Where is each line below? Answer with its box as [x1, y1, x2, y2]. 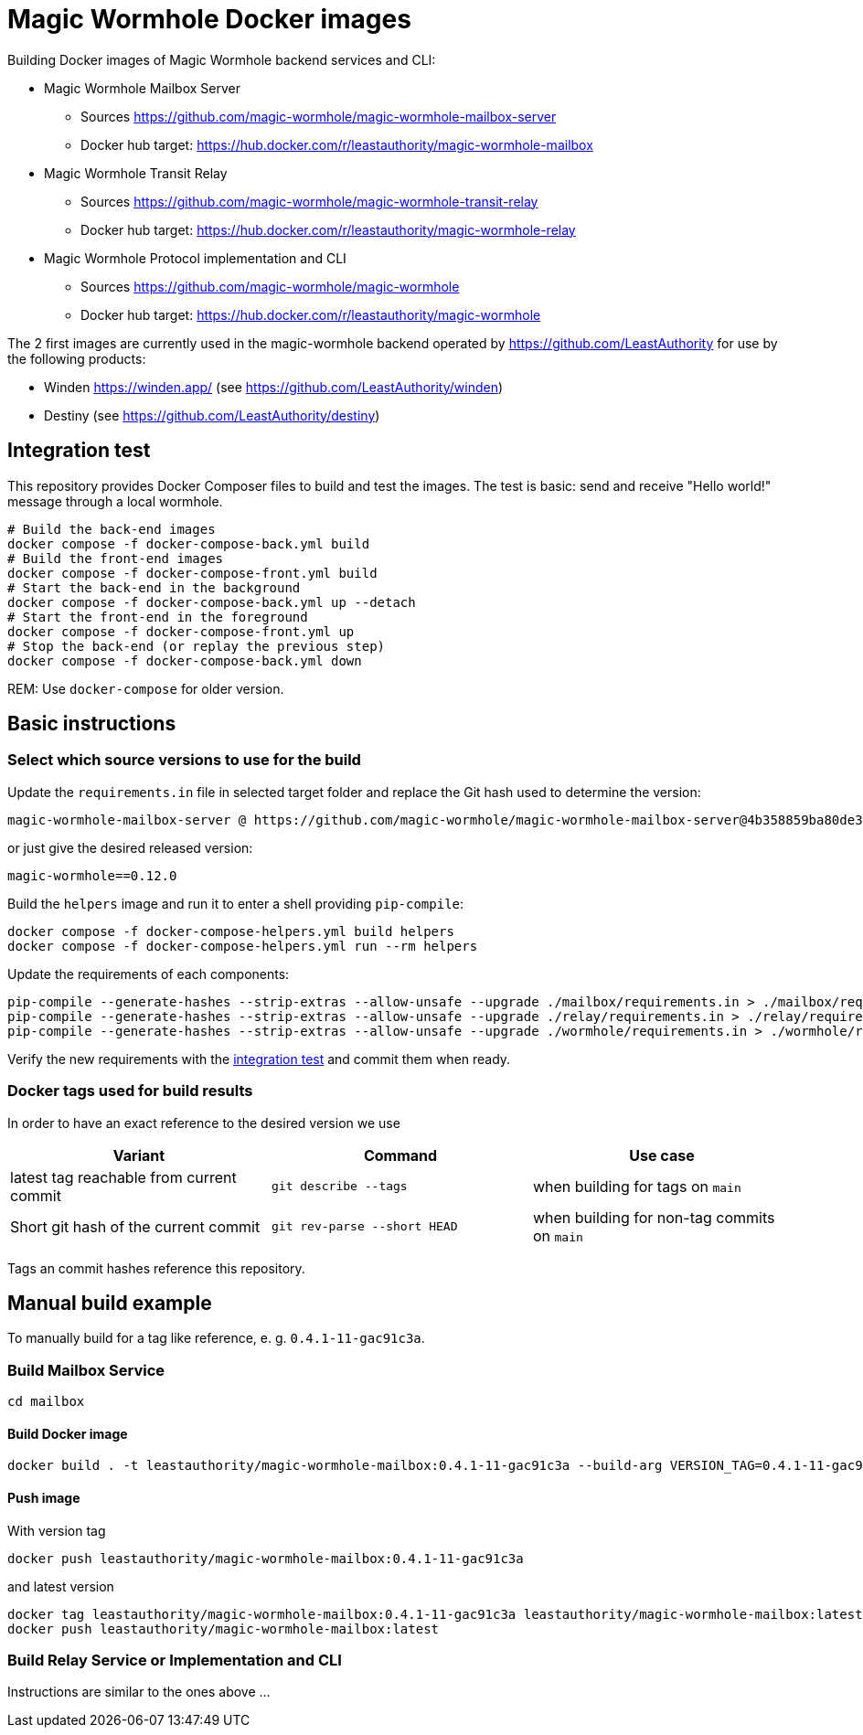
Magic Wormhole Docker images [7, 4, 411, 35]
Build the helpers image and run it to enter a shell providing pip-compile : [7, 895, 464, 911]
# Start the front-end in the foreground [7, 609, 308, 624]
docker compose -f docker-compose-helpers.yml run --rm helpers [7, 938, 478, 953]
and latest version [7, 1578, 114, 1594]
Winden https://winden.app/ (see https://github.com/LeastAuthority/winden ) [44, 378, 504, 395]
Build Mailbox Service [7, 1360, 165, 1379]
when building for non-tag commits [532, 1208, 775, 1227]
